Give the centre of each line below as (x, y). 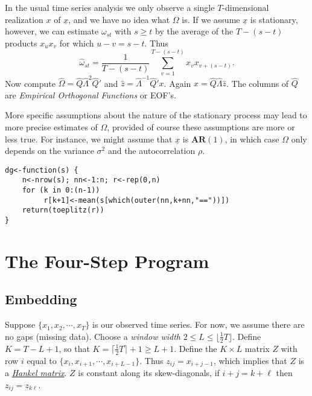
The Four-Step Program (107, 260)
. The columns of (258, 83)
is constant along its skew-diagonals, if (149, 372)
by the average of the (194, 31)
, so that (74, 348)
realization (24, 19)
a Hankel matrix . (36, 372)
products (21, 43)
